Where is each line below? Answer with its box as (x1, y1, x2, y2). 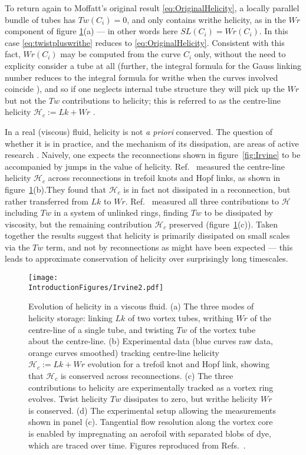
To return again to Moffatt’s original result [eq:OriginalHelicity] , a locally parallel (5, 2, 300, 14)
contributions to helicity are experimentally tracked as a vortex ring (28, 381, 274, 393)
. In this (259, 25, 288, 37)
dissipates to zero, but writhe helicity (123, 393, 258, 405)
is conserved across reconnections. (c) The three (60, 369, 233, 381)
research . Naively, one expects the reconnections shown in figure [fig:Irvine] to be (5, 149, 301, 161)
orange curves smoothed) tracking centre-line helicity (28, 346, 219, 358)
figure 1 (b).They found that (5, 183, 106, 195)
